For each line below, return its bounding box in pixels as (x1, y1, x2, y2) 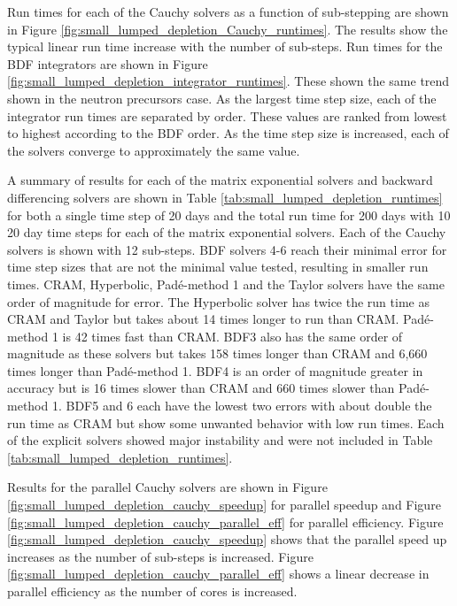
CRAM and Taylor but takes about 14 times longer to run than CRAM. (7, 310, 399, 328)
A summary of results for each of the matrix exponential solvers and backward (7, 171, 433, 189)
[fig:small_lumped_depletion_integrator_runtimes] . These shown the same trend (7, 72, 450, 90)
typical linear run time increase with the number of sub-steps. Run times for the (7, 37, 443, 56)
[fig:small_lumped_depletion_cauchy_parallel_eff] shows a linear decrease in (7, 564, 430, 583)
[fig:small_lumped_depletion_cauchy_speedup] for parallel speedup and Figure (7, 495, 441, 514)
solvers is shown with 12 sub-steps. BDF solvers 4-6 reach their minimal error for (7, 240, 447, 258)
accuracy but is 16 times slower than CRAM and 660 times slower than (7, 379, 395, 397)
